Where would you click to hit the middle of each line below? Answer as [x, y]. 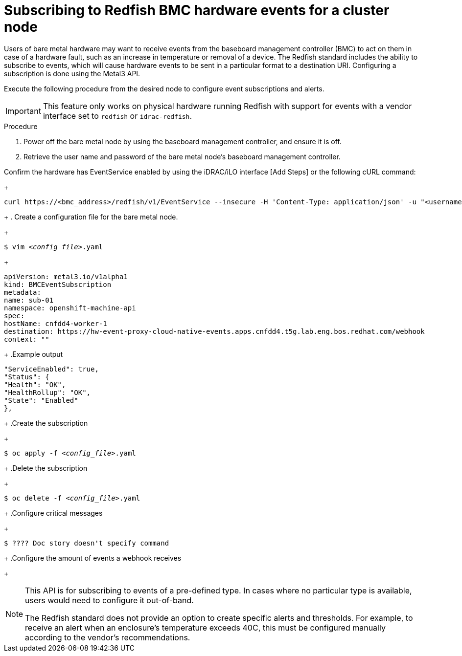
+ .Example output [34, 354]
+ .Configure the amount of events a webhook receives [93, 558]
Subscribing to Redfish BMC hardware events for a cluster [197, 10]
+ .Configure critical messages [53, 513]
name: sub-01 [29, 300]
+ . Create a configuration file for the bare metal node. [91, 217]
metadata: [23, 292]
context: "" [27, 339]
